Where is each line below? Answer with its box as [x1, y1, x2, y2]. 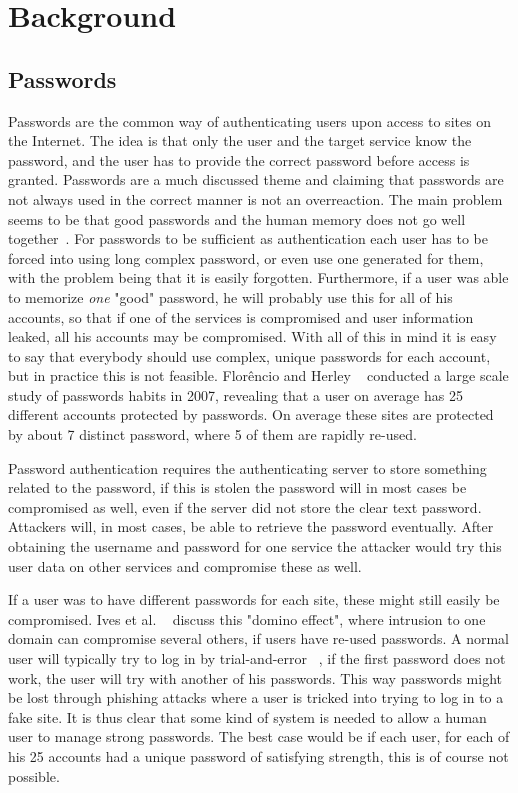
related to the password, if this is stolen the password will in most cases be [8, 477, 467, 498]
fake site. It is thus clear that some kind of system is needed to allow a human [8, 706, 487, 727]
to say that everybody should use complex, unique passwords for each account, [8, 345, 491, 366]
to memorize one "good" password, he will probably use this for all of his [8, 286, 453, 307]
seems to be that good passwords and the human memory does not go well [8, 208, 466, 229]
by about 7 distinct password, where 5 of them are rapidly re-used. [8, 424, 417, 445]
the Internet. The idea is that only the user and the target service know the [8, 130, 472, 151]
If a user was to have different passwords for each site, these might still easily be [8, 589, 500, 610]
